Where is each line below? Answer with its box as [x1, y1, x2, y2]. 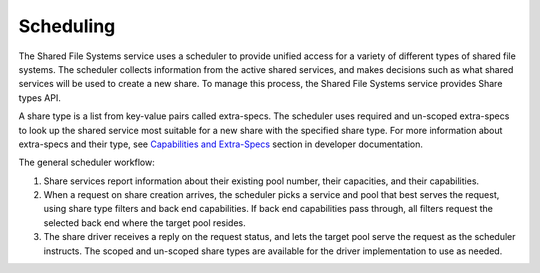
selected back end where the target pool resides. [43, 216, 246, 229]
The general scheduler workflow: [18, 156, 155, 169]
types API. [18, 91, 62, 104]
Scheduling [18, 15, 116, 37]
